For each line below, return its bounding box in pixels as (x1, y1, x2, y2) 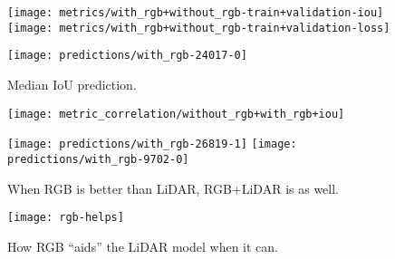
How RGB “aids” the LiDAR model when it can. (7, 236, 278, 255)
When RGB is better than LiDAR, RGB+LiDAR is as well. (7, 178, 339, 197)
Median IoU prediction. (7, 74, 137, 93)
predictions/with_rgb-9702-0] (7, 152, 189, 166)
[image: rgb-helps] (7, 211, 124, 225)
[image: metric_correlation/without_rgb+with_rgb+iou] (7, 107, 345, 120)
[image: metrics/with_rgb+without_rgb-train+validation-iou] (7, 6, 384, 19)
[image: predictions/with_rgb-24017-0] (7, 49, 247, 62)
